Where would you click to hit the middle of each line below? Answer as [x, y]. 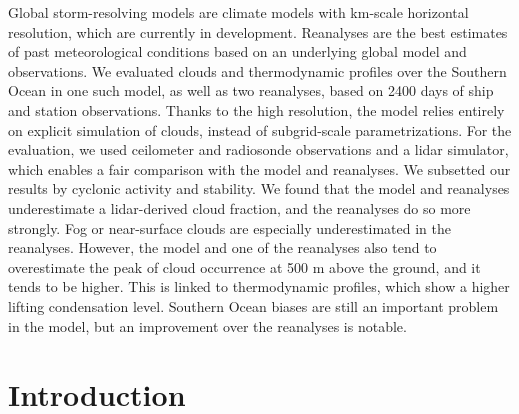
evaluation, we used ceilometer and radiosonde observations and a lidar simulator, [258, 149]
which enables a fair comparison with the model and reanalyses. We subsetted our [259, 168]
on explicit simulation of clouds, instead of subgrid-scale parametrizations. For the [260, 129]
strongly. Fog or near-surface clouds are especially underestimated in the [229, 227]
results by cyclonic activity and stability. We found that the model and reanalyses [259, 188]
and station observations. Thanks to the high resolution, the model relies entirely [256, 109]
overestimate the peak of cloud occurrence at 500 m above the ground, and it [244, 266]
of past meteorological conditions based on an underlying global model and [237, 51]
